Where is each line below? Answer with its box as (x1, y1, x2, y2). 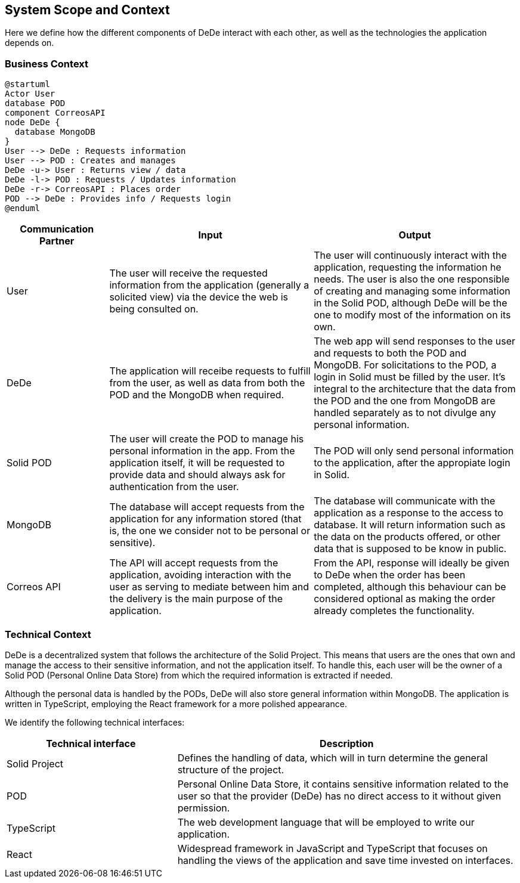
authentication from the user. (109, 481, 239, 493)
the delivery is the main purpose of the (109, 593, 283, 605)
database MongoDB (14, 127, 95, 137)
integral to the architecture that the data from (314, 383, 516, 395)
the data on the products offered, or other (314, 531, 501, 543)
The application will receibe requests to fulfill (109, 365, 311, 377)
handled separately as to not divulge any (314, 407, 496, 419)
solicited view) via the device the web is (109, 291, 289, 303)
